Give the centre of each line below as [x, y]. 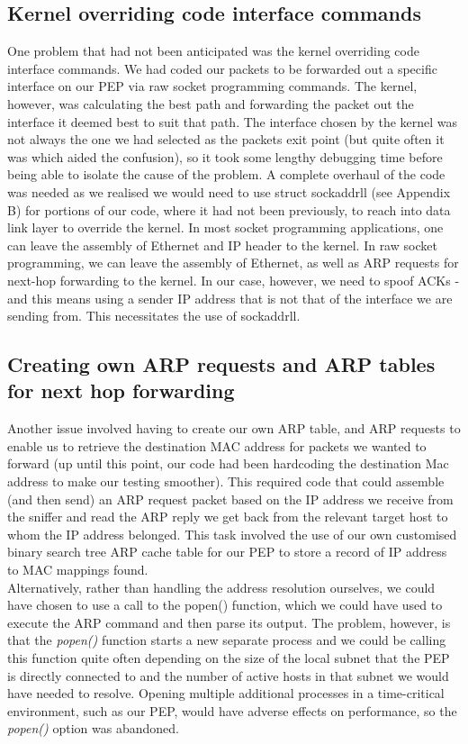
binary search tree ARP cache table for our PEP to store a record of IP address [227, 552]
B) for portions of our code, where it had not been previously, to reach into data [229, 209]
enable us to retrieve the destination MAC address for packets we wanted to [217, 445]
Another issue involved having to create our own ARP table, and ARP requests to [234, 428]
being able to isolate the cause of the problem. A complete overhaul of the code [226, 174]
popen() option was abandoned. [93, 728]
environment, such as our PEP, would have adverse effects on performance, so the [232, 710]
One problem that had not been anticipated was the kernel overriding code [213, 51]
